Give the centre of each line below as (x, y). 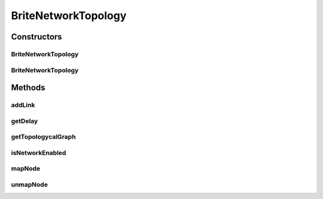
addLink (23, 105)
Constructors (36, 37)
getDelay (25, 121)
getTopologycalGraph (43, 137)
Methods (28, 88)
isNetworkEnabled (39, 152)
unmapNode (29, 184)
